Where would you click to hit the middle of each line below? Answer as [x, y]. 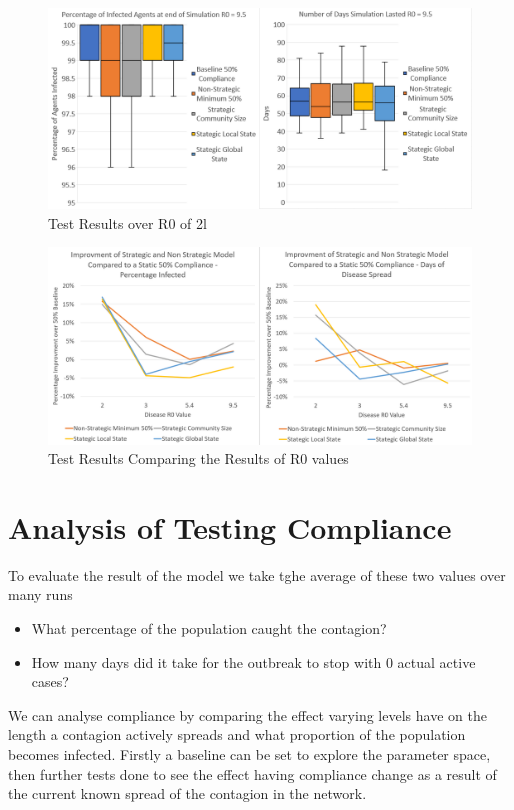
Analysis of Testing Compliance [230, 526]
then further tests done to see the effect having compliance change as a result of [252, 773]
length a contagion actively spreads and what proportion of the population [237, 734]
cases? [50, 681]
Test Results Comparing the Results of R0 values [198, 458]
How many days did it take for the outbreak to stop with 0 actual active [253, 661]
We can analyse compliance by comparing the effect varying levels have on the [247, 714]
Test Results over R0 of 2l [127, 222]
